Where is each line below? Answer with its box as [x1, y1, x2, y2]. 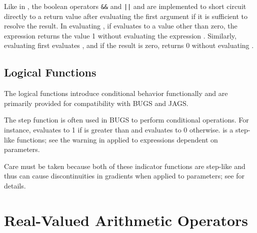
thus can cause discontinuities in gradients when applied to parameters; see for [4, 170, 244, 181]
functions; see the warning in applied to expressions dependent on [16, 134, 218, 144]
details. [4, 180, 26, 190]
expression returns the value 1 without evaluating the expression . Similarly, [4, 30, 236, 40]
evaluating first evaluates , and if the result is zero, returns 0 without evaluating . [4, 40, 254, 50]
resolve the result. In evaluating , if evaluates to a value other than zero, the [4, 20, 237, 31]
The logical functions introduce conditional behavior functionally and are [4, 88, 228, 98]
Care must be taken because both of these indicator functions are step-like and [4, 160, 245, 171]
